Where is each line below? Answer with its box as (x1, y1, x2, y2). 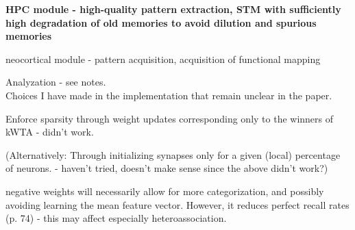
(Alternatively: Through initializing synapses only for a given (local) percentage (5, 147, 341, 162)
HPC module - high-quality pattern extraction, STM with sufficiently (5, 2, 341, 16)
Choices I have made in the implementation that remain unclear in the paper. (5, 88, 332, 102)
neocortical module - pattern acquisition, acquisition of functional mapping (5, 51, 321, 66)
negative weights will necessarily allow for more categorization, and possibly (5, 183, 324, 198)
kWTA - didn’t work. (5, 125, 94, 139)
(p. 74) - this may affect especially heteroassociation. (5, 211, 227, 225)
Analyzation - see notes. (5, 75, 106, 89)
